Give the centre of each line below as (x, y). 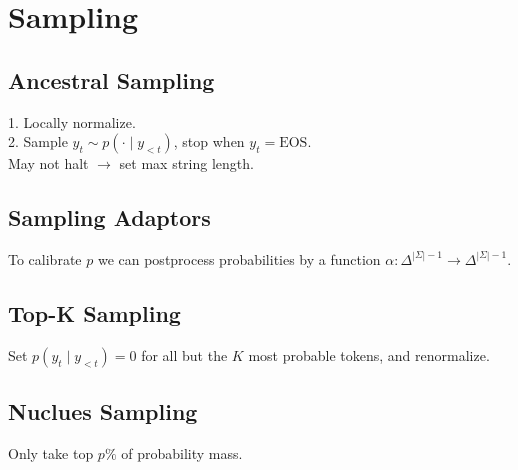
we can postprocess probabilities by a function (239, 258)
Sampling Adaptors (109, 217)
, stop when (209, 141)
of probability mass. (182, 452)
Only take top (51, 452)
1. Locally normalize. (72, 121)
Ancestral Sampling (111, 79)
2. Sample (38, 141)
